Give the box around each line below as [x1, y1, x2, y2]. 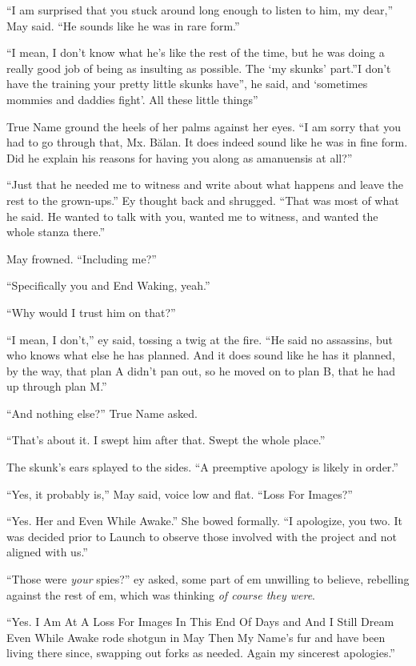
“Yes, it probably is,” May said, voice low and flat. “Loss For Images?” [6, 485, 353, 502]
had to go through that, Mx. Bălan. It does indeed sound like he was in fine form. [6, 134, 408, 150]
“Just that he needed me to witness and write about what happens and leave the [6, 176, 403, 193]
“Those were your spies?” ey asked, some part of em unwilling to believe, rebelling [6, 571, 410, 588]
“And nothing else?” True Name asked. [6, 404, 198, 421]
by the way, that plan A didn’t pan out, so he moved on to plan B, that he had [6, 362, 396, 379]
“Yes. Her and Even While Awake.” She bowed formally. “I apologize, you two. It [6, 512, 402, 529]
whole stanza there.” [6, 223, 105, 240]
